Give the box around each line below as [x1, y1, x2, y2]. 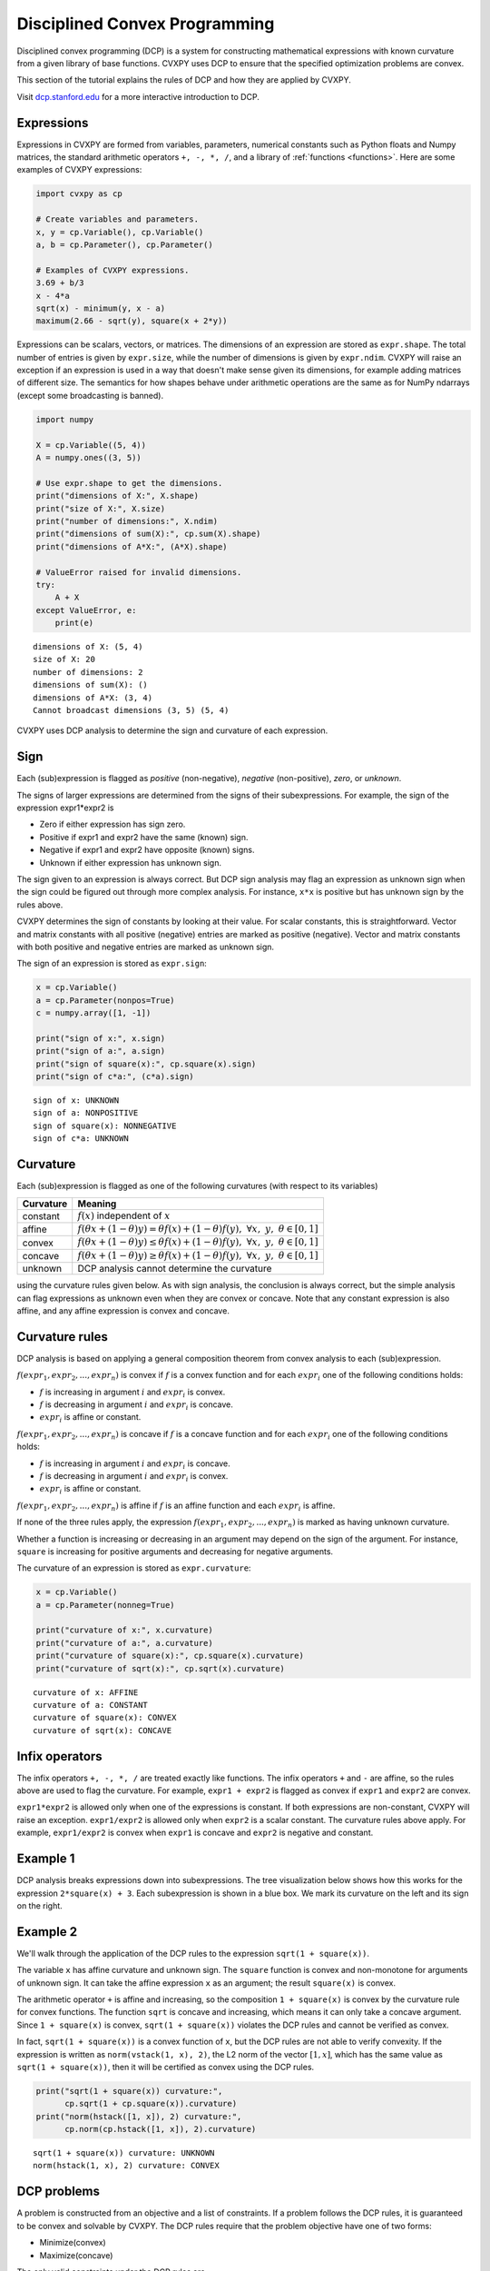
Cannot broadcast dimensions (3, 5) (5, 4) [33, 705, 230, 716]
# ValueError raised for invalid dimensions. [35, 567, 242, 577]
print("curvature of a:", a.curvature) [35, 1638, 213, 1648]
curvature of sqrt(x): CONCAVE [33, 1725, 172, 1735]
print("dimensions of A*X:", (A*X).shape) [35, 541, 228, 551]
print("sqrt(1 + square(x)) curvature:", [35, 2086, 223, 2096]
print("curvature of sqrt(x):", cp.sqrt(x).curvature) [35, 1663, 285, 1673]
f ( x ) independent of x [77, 1209, 171, 1222]
